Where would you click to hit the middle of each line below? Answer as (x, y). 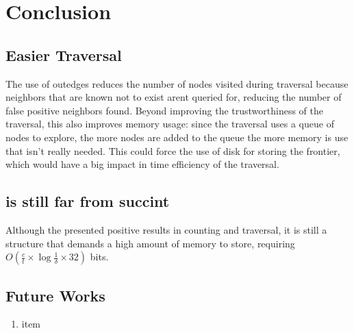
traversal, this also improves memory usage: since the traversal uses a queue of (170, 124)
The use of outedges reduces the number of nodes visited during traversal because (177, 83)
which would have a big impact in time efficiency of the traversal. (142, 164)
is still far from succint (88, 201)
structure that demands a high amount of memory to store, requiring (150, 243)
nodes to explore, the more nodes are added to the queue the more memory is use (177, 137)
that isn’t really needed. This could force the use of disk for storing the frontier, (173, 150)
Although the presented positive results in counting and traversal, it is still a (166, 229)
